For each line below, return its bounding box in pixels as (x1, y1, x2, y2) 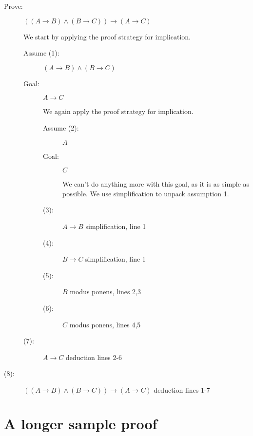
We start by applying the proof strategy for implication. (23, 31, 191, 41)
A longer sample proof (4, 413, 157, 433)
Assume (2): (43, 122, 79, 133)
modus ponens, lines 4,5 (69, 319, 141, 329)
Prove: (4, 1, 23, 11)
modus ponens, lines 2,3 (70, 286, 141, 297)
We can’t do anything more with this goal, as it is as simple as (62, 179, 250, 189)
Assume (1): (23, 48, 59, 58)
